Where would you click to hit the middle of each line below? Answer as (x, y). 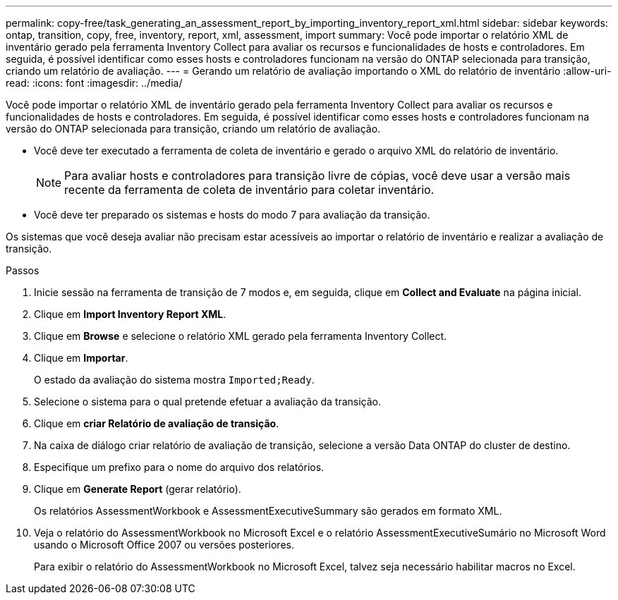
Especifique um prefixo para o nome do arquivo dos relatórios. (179, 467)
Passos (23, 270)
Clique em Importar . (81, 358)
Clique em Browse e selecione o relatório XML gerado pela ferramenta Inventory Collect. (241, 336)
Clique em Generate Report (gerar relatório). (138, 489)
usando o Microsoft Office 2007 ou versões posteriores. (164, 545)
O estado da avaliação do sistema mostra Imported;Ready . (174, 380)
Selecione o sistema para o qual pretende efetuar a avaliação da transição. (208, 402)
